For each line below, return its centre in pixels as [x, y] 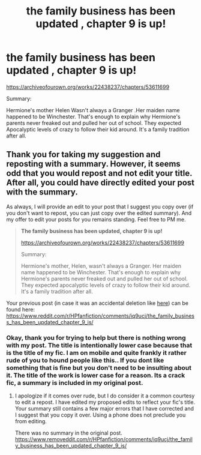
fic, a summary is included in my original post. [75, 382]
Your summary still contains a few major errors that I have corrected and [104, 409]
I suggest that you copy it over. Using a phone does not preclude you [100, 415]
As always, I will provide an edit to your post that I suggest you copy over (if [100, 206]
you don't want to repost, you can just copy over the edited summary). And [99, 213]
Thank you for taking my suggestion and [83, 155]
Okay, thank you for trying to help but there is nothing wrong [96, 337]
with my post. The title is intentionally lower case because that [99, 345]
